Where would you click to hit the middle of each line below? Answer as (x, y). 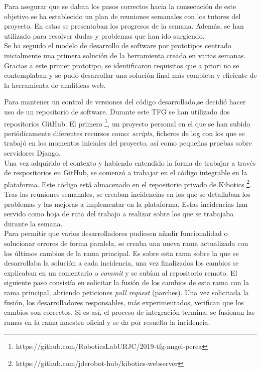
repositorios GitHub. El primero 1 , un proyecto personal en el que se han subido (127, 122)
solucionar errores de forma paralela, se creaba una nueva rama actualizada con (126, 243)
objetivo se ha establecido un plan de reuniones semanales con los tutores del (122, 16)
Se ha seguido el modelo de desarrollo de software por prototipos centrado (118, 45)
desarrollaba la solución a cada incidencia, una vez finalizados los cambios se (121, 263)
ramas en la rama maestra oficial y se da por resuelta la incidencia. (107, 322)
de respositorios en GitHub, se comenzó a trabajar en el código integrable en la (126, 172)
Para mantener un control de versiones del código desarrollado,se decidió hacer (125, 102)
